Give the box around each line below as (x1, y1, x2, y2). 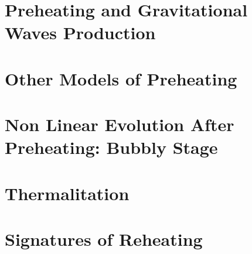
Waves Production (5, 20, 156, 44)
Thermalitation (5, 181, 130, 205)
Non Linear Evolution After (5, 112, 234, 136)
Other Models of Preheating (5, 66, 237, 90)
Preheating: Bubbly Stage (5, 135, 218, 159)
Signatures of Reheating (5, 227, 203, 251)
